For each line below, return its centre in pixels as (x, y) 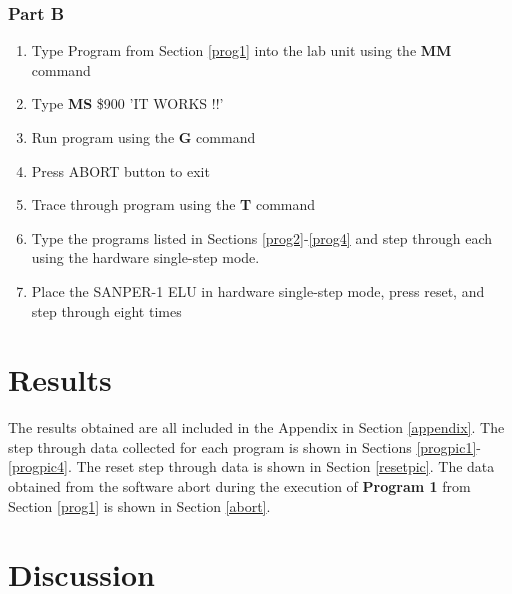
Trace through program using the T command (173, 204)
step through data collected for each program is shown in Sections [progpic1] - (245, 446)
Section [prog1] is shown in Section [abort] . (139, 505)
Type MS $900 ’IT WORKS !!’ (127, 103)
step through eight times (106, 310)
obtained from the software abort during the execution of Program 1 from (239, 486)
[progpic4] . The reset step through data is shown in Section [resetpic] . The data (251, 466)
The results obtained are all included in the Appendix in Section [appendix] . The (256, 427)
